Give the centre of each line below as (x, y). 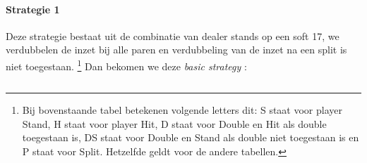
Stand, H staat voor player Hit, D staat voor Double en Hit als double (174, 123)
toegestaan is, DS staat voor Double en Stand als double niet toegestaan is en (191, 137)
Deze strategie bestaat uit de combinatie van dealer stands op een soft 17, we (173, 35)
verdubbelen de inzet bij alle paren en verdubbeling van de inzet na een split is (176, 50)
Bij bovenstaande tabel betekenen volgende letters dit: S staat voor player (182, 110)
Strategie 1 (33, 9)
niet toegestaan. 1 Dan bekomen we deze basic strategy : (126, 65)
